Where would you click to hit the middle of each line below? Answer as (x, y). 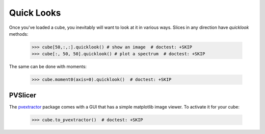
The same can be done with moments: (48, 67)
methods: (19, 34)
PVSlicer (23, 95)
